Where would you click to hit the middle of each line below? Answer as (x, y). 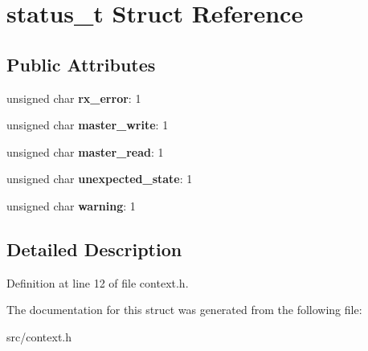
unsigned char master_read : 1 (85, 151)
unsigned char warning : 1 (71, 205)
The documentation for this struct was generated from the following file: (184, 310)
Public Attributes (81, 64)
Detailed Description (94, 249)
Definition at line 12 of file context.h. (98, 282)
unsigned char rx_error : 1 (74, 98)
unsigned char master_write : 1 (88, 125)
